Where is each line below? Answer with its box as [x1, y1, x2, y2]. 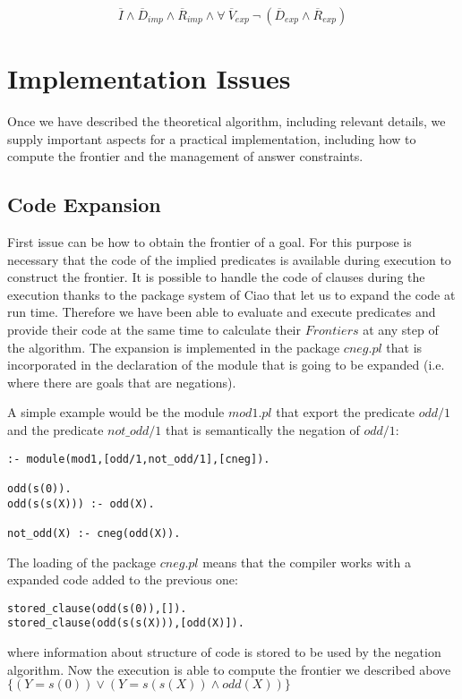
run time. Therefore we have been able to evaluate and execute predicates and [7, 303, 436, 321]
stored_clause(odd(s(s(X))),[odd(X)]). [7, 617, 244, 630]
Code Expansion [7, 191, 161, 218]
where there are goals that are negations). [7, 372, 236, 391]
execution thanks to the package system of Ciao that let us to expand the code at [7, 285, 456, 303]
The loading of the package [7, 552, 157, 571]
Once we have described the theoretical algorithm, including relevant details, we [7, 112, 446, 131]
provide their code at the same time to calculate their [7, 320, 301, 339]
